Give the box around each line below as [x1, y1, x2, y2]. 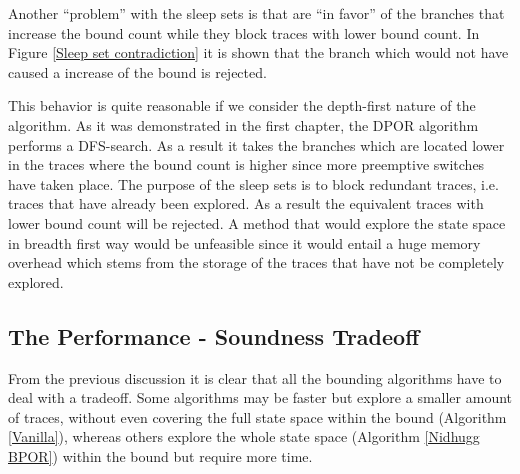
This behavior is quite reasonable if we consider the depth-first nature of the [8, 95, 476, 116]
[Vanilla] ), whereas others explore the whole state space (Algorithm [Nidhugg [8, 426, 480, 447]
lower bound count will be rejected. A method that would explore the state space [8, 212, 506, 233]
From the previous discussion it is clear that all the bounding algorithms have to [8, 367, 502, 388]
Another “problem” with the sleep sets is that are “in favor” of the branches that [8, 3, 505, 23]
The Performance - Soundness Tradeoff [8, 320, 420, 351]
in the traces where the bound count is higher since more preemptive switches [8, 154, 485, 175]
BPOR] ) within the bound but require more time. [8, 445, 313, 466]
